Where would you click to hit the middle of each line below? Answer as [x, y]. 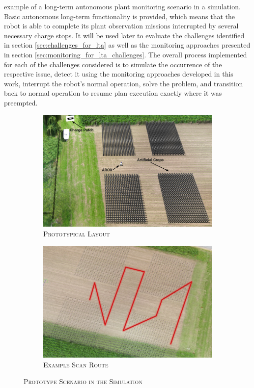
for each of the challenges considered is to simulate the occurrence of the [113, 64]
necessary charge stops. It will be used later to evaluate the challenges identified [124, 35]
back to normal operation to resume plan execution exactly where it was [113, 93]
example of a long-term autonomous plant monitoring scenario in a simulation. [122, 6]
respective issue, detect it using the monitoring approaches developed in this [119, 74]
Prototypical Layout [77, 233]
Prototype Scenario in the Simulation [83, 381]
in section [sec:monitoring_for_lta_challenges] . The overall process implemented [126, 54]
